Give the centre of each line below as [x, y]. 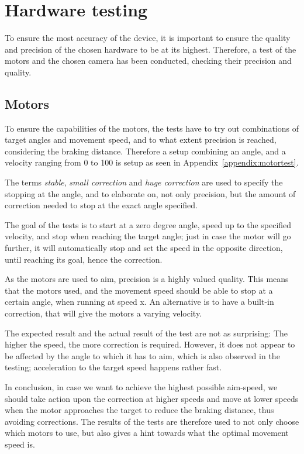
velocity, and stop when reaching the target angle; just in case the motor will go [148, 236]
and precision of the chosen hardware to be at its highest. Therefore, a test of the [151, 49]
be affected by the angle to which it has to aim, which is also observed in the [142, 355]
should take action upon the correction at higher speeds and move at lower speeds [152, 398]
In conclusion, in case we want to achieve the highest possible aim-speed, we [141, 386]
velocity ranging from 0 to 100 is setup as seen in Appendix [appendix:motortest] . [152, 162]
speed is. [20, 444]
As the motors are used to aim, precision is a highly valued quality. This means [147, 279]
